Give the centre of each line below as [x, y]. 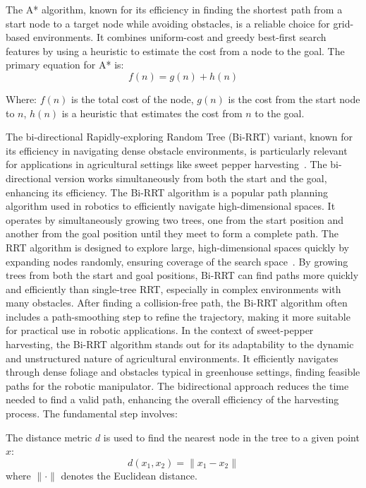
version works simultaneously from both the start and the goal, [191, 178]
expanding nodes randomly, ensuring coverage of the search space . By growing [177, 261]
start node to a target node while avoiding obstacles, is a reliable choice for [168, 23]
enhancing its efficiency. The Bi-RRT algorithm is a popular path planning [167, 192]
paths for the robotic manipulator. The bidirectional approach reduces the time [177, 385]
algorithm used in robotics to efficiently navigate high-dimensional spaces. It [171, 206]
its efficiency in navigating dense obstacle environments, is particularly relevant [177, 150]
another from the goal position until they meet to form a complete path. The [172, 233]
